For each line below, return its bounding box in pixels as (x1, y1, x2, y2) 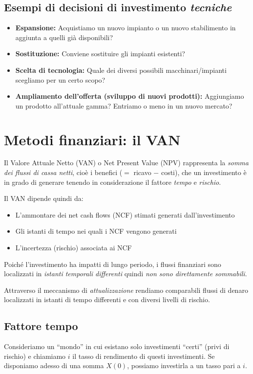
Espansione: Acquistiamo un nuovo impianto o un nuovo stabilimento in (15, 22, 236, 33)
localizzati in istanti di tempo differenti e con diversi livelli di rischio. (4, 294, 210, 305)
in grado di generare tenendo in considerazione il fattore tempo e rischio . (4, 176, 221, 187)
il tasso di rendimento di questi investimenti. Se (72, 351, 215, 361)
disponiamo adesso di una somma (4, 360, 104, 371)
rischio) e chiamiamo (4, 351, 66, 361)
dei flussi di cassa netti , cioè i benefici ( (4, 167, 123, 177)
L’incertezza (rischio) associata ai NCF (15, 242, 132, 253)
